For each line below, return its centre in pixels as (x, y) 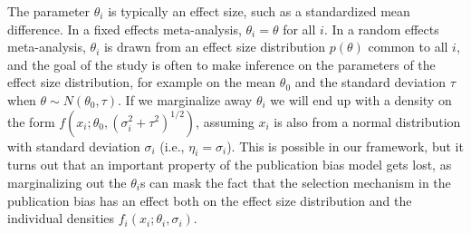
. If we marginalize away (185, 99)
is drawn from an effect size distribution (215, 47)
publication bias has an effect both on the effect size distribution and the (210, 200)
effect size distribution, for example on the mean (142, 82)
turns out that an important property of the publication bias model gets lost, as (230, 165)
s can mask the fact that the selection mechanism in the (295, 182)
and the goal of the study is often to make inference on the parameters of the (221, 64)
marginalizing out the (67, 182)
